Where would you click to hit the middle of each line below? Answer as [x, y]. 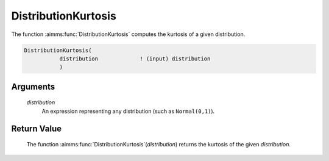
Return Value [37, 128]
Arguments [33, 86]
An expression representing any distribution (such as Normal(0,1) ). [128, 111]
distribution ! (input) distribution [135, 59]
